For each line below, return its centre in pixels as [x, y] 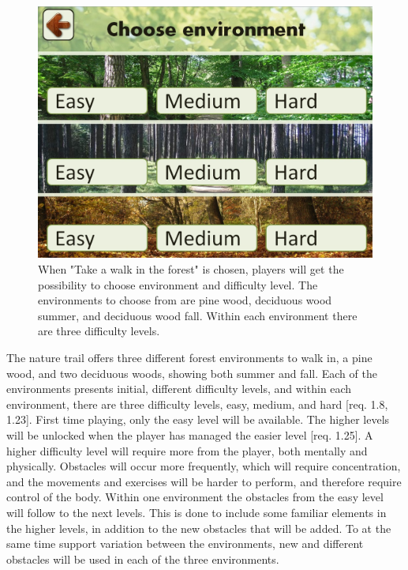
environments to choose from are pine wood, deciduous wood [185, 300]
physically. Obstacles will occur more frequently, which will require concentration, [204, 466]
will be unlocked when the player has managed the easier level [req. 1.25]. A [190, 434]
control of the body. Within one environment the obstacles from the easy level [195, 497]
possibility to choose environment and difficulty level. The [178, 284]
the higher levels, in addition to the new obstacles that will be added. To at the [199, 528]
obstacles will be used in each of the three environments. [143, 559]
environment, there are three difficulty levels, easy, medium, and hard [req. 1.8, [197, 404]
